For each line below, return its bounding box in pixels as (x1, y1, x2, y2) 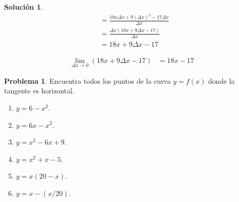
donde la (208, 75, 235, 86)
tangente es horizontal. (4, 85, 74, 96)
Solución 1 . (4, 2, 43, 12)
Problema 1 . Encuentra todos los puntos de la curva (4, 75, 171, 86)
